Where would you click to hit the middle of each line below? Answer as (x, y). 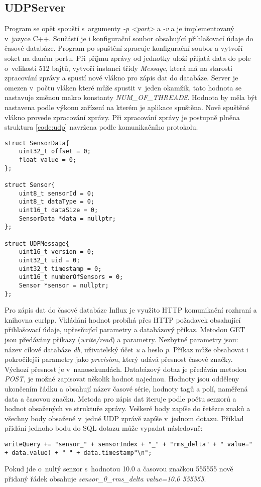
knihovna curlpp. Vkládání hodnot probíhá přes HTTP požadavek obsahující (123, 319)
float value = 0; (48, 160)
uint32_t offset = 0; (55, 152)
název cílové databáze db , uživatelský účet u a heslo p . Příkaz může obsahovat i (126, 349)
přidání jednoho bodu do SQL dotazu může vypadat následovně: (104, 428)
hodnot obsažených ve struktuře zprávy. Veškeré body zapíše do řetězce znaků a (127, 408)
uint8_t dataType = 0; (56, 202)
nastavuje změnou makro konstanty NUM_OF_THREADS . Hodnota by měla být (131, 97)
